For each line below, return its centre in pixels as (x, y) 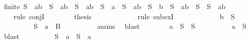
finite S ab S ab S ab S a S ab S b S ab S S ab (115, 6)
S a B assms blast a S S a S (140, 26)
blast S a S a (48, 36)
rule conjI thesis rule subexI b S (124, 16)
